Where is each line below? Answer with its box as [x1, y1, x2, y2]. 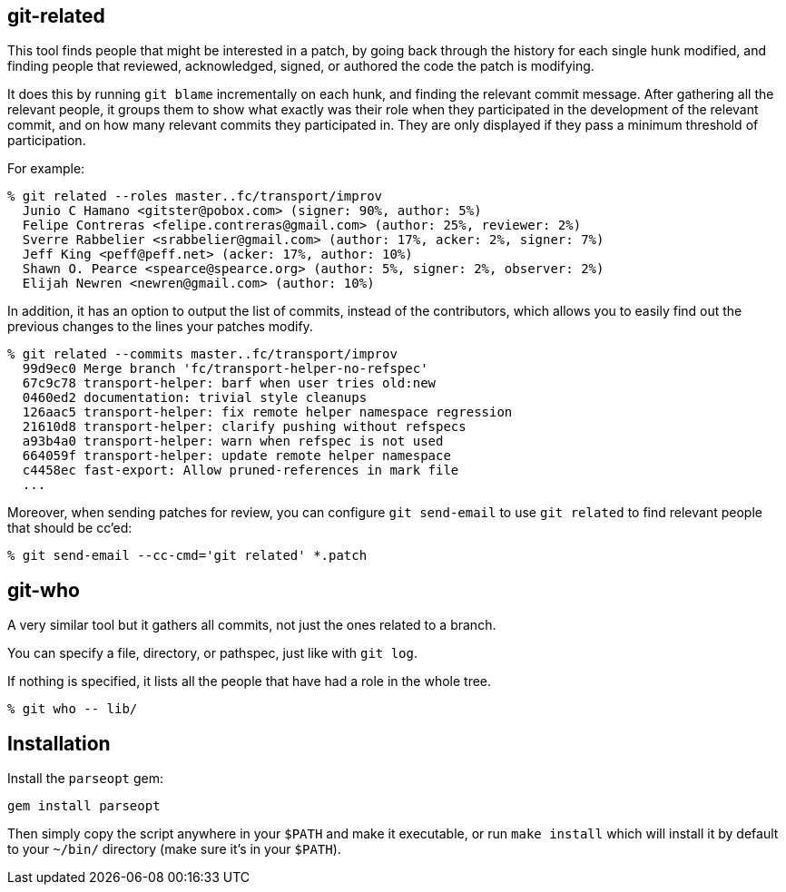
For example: [7, 161, 85, 177]
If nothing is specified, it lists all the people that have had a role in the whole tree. [7, 673, 492, 690]
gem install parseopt [7, 799, 161, 814]
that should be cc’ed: [7, 520, 133, 536]
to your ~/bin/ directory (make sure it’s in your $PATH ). [7, 841, 341, 858]
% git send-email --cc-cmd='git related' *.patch [7, 548, 368, 564]
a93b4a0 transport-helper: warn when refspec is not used [22, 434, 444, 449]
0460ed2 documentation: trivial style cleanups [22, 390, 368, 406]
